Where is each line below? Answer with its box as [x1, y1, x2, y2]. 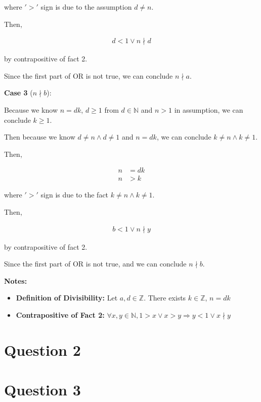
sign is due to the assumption [40, 2, 132, 12]
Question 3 [4, 379, 81, 400]
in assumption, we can [174, 105, 243, 115]
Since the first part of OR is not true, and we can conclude [4, 258, 187, 269]
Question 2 [4, 339, 81, 360]
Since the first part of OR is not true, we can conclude [4, 70, 173, 81]
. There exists [144, 292, 186, 303]
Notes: [4, 275, 27, 286]
